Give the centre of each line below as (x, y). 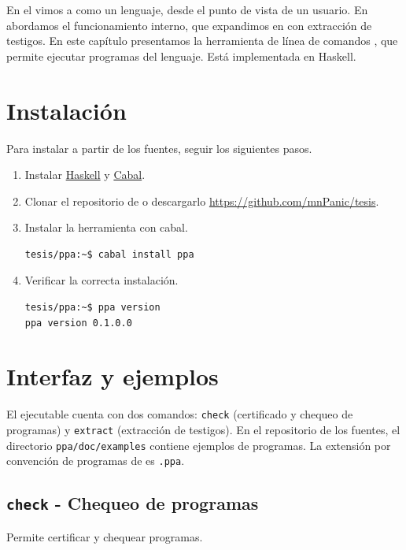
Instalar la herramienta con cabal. (106, 227)
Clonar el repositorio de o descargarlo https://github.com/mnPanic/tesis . (202, 201)
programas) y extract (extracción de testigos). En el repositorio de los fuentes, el (203, 430)
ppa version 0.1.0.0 (78, 323)
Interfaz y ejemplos (113, 376)
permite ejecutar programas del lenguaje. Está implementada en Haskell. (181, 56)
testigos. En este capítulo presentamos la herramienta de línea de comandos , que (202, 41)
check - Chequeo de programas (133, 503)
